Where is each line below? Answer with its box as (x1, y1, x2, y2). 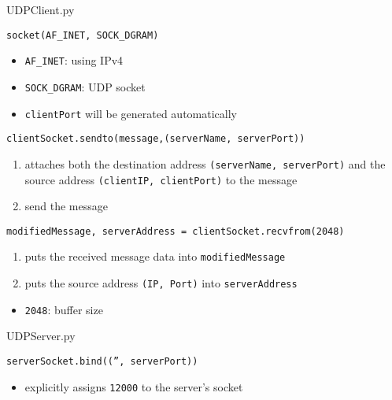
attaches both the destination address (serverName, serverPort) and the (24, 155, 386, 172)
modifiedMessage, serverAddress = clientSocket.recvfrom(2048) (6, 225, 345, 237)
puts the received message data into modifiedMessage (24, 248, 286, 265)
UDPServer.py (6, 328, 76, 344)
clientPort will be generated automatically (24, 105, 237, 121)
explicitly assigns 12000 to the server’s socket (24, 378, 243, 394)
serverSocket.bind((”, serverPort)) (6, 356, 198, 367)
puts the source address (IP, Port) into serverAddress (24, 275, 298, 291)
